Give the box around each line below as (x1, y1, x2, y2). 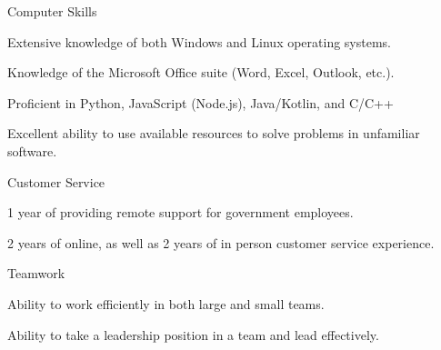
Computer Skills (7, 2, 97, 20)
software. (7, 141, 57, 160)
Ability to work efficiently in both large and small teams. (7, 294, 325, 313)
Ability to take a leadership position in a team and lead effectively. (7, 325, 379, 344)
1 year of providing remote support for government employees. (7, 203, 354, 222)
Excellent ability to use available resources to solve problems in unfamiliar (7, 124, 420, 143)
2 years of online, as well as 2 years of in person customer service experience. (7, 233, 435, 252)
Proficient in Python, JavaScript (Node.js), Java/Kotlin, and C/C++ (7, 93, 394, 112)
